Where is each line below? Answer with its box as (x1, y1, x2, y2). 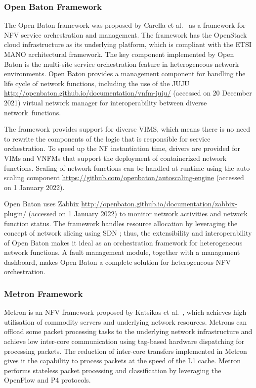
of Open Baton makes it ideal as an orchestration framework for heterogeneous (4, 237, 243, 247)
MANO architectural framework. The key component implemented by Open (4, 49, 234, 59)
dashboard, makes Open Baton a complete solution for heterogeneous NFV (4, 256, 231, 267)
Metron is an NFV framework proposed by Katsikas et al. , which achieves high (4, 307, 247, 317)
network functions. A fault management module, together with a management (4, 247, 240, 257)
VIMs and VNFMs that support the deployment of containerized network (4, 152, 227, 163)
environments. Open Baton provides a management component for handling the (4, 68, 246, 79)
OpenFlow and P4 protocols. (4, 375, 91, 385)
